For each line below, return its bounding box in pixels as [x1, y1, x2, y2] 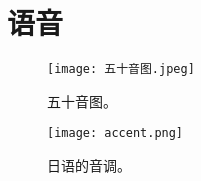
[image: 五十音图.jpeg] [47, 62, 195, 77]
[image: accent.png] [47, 126, 184, 141]
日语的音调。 [47, 155, 131, 176]
